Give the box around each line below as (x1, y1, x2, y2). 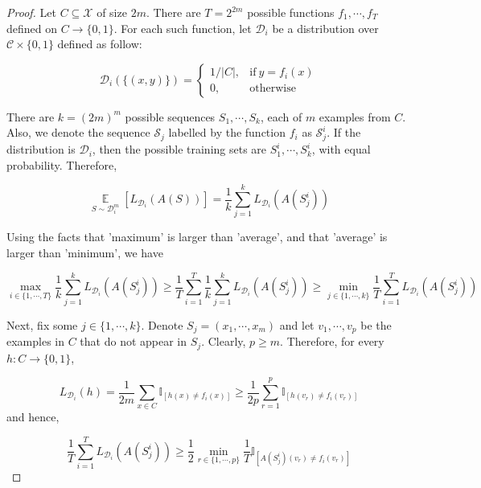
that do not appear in (80, 333, 187, 350)
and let (279, 316, 314, 333)
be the (360, 316, 392, 333)
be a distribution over (272, 19, 379, 36)
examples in (6, 333, 65, 350)
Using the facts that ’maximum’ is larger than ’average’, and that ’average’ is (6, 228, 388, 245)
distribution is (6, 141, 76, 158)
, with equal (311, 141, 371, 158)
